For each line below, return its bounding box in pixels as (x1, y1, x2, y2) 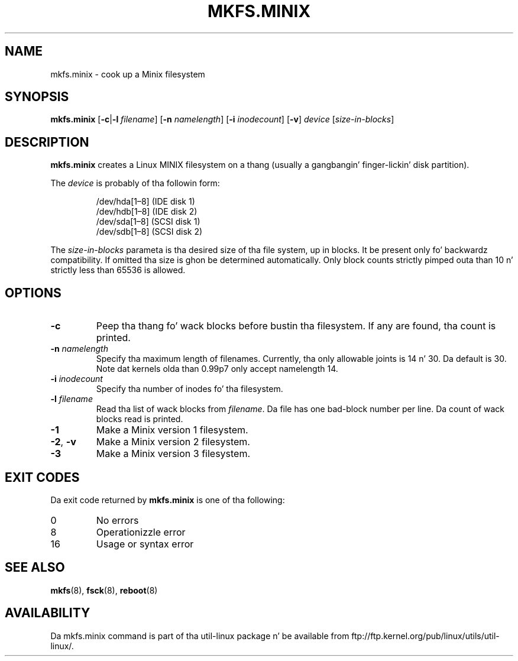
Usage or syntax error (96, 537, 194, 550)
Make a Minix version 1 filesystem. (96, 424, 248, 436)
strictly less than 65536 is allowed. (50, 265, 186, 276)
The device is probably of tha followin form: (50, 178, 220, 189)
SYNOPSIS (5, 89, 69, 105)
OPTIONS (5, 285, 61, 300)
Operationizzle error (96, 526, 186, 538)
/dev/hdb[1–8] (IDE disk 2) (96, 206, 198, 217)
